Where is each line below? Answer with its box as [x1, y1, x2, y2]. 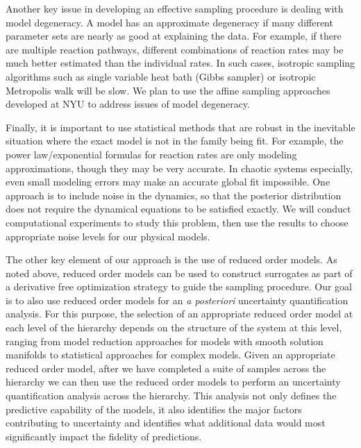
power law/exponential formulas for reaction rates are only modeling [6, 147, 297, 161]
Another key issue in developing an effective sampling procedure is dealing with [6, 1, 344, 15]
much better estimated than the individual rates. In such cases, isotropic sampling [6, 56, 355, 70]
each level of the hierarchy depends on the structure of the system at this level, [6, 320, 342, 335]
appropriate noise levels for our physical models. [6, 229, 210, 243]
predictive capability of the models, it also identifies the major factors [6, 401, 302, 416]
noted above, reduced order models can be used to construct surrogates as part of [6, 265, 353, 280]
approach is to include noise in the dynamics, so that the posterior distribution [6, 188, 342, 202]
